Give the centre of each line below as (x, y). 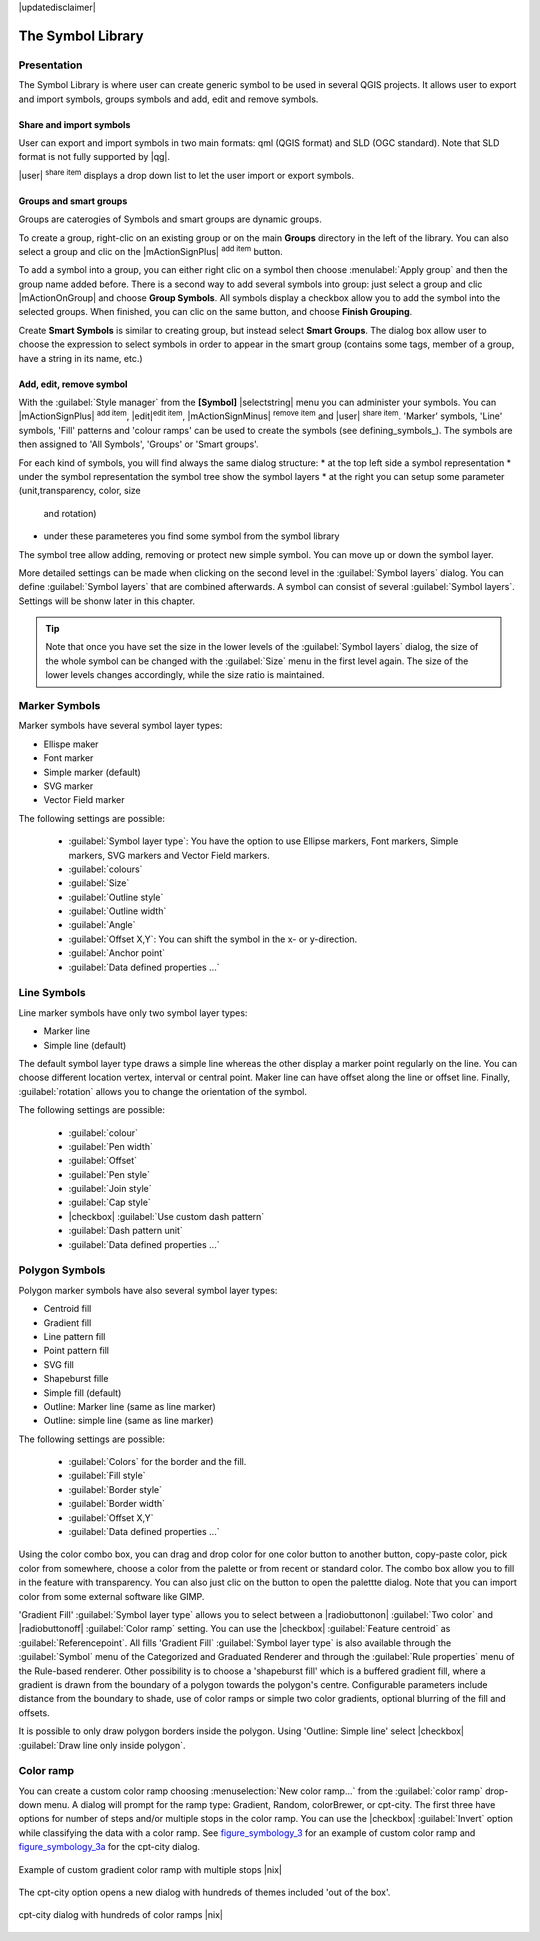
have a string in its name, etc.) (81, 358)
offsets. (34, 1712)
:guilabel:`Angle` (102, 925)
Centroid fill (67, 1309)
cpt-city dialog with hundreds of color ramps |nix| (121, 1915)
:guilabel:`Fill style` (107, 1476)
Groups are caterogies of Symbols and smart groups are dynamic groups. (170, 219)
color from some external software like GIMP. (111, 1596)
